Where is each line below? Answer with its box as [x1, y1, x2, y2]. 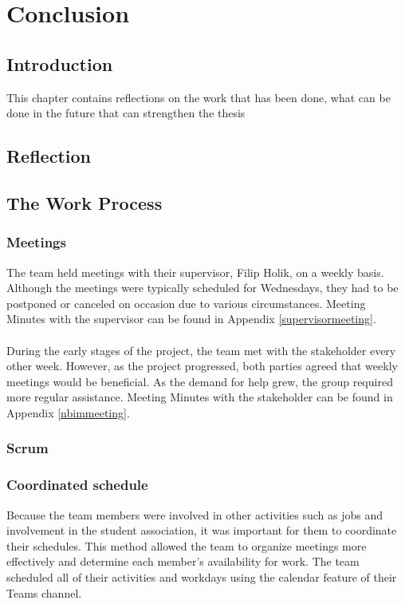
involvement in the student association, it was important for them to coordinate [6, 522, 397, 539]
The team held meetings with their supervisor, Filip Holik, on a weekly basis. [6, 263, 384, 280]
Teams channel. [6, 584, 82, 601]
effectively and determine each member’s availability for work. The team [6, 553, 360, 570]
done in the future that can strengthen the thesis [6, 105, 246, 121]
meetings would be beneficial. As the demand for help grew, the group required [6, 373, 393, 389]
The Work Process [6, 190, 163, 215]
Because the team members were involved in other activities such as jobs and [6, 506, 383, 523]
